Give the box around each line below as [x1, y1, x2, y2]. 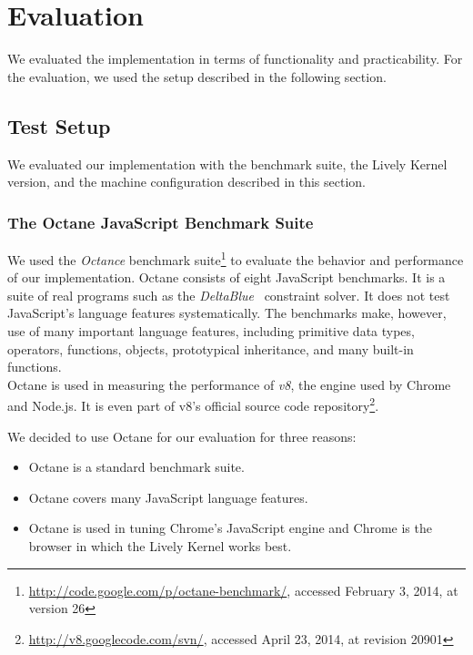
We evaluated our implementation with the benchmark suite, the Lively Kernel [7, 154, 448, 173]
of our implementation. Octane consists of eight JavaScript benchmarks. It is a [7, 268, 446, 287]
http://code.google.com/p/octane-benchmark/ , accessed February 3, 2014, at [28, 580, 458, 599]
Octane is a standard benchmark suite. [28, 457, 245, 476]
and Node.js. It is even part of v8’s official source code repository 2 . [7, 394, 379, 414]
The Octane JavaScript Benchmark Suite [7, 210, 314, 233]
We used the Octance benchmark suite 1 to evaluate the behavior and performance [7, 247, 464, 269]
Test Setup [7, 111, 111, 139]
